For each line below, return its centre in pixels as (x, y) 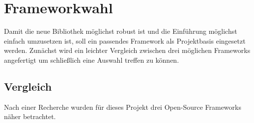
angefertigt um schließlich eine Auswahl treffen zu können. (92, 60)
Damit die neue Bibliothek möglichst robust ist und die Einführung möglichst (121, 31)
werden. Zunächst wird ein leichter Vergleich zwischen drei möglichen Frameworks (127, 50)
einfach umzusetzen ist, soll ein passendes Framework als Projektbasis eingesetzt (125, 40)
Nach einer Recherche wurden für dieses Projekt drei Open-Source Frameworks (123, 107)
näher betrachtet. (30, 116)
